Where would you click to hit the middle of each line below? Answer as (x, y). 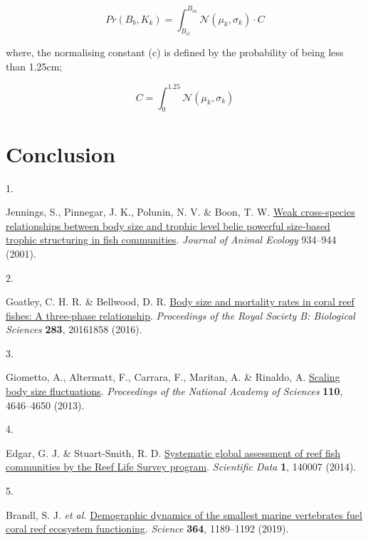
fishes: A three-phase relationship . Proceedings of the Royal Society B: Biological (180, 315)
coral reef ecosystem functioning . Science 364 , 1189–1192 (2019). (147, 529)
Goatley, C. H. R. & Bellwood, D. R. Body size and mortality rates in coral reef (180, 301)
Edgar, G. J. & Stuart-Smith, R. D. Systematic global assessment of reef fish (173, 452)
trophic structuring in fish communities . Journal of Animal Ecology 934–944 (171, 240)
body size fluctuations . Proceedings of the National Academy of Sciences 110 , (174, 391)
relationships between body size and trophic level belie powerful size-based (168, 225)
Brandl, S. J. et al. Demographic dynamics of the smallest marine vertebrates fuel (184, 514)
